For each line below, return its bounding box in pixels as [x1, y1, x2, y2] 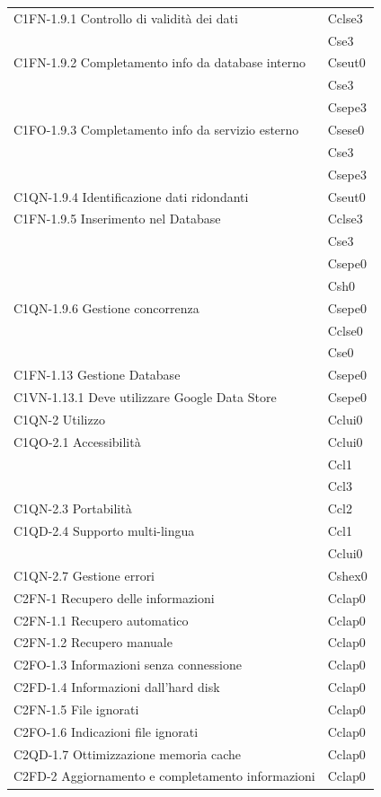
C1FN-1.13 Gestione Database [13, 365, 181, 384]
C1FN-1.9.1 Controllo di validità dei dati [13, 8, 238, 27]
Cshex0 [327, 565, 368, 584]
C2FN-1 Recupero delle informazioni [13, 588, 215, 607]
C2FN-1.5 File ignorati [13, 699, 139, 718]
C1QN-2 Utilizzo [13, 409, 105, 428]
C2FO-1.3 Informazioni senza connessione [13, 655, 243, 674]
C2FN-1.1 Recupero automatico [13, 610, 189, 629]
